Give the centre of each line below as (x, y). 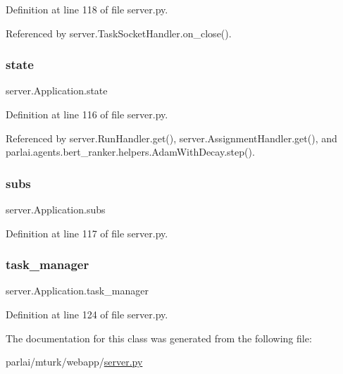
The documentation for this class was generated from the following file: (159, 338)
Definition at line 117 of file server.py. (87, 233)
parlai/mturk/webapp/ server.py (74, 362)
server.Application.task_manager (77, 291)
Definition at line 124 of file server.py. (87, 314)
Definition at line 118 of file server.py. (87, 9)
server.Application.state (57, 91)
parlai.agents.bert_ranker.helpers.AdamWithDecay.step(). (130, 152)
